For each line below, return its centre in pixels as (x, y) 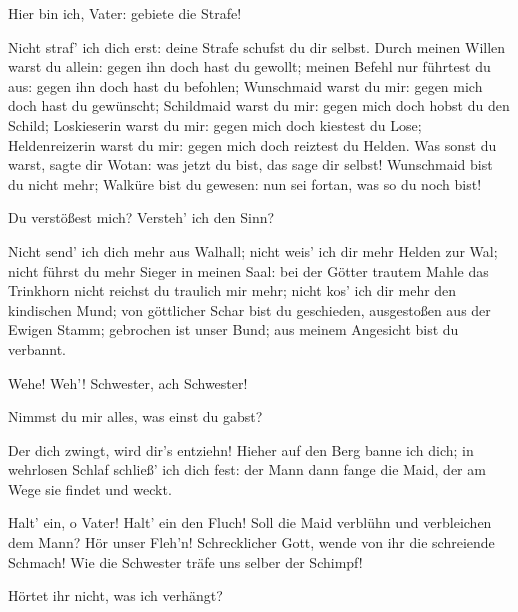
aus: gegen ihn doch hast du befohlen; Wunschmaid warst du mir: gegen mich (245, 85)
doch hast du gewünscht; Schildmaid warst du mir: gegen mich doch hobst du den (259, 105)
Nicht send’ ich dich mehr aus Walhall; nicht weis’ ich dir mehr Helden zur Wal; (253, 250)
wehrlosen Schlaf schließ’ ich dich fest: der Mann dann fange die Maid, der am (247, 469)
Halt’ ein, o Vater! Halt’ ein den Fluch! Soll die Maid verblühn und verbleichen (250, 522)
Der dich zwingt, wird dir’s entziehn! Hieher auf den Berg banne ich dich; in (241, 449)
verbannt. (37, 348)
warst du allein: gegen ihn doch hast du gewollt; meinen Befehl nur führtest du (249, 66)
